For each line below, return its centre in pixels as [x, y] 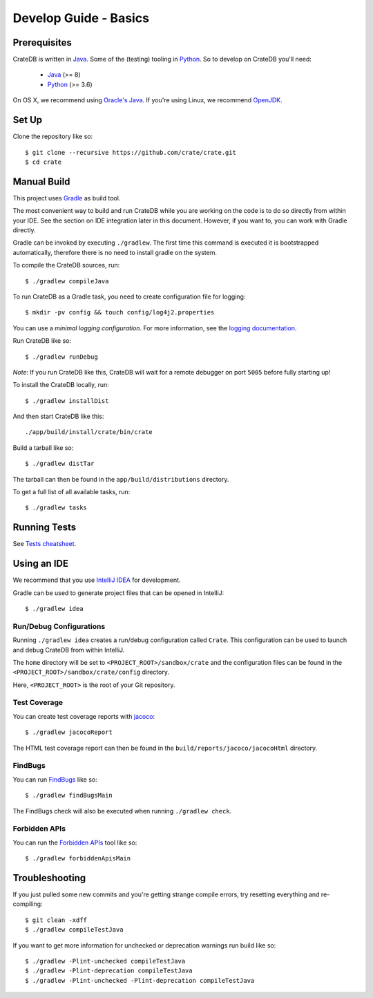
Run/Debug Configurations [59, 626]
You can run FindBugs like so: [55, 779]
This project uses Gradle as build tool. [67, 198]
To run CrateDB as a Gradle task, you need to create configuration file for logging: [129, 296]
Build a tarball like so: [43, 448]
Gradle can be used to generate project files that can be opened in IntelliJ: [118, 593]
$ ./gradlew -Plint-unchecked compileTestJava [105, 961]
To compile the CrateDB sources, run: [66, 265]
